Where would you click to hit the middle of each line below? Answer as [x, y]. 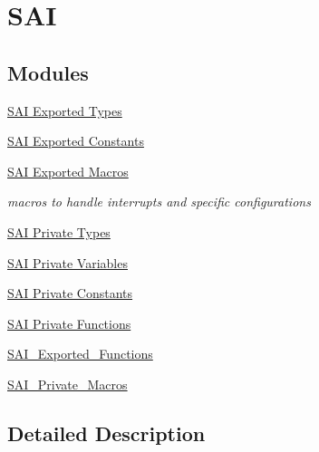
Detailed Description [106, 433]
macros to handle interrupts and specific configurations [159, 202]
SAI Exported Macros [68, 171]
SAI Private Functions [69, 323]
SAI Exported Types [65, 110]
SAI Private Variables [68, 262]
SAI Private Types [59, 231]
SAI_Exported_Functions [80, 354]
